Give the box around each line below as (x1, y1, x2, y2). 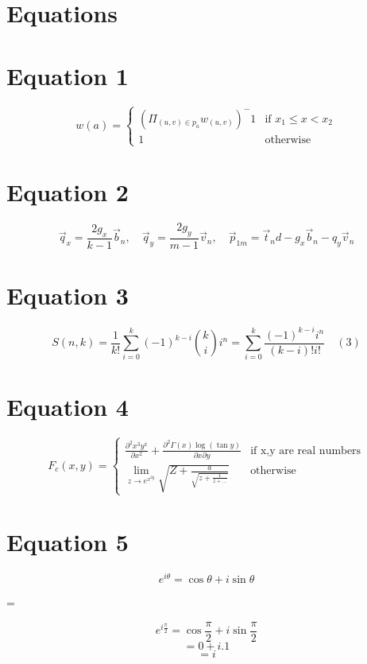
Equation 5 (6, 526, 129, 558)
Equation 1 (6, 59, 129, 91)
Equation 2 (6, 176, 129, 208)
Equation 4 (6, 390, 129, 422)
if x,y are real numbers (250, 445, 361, 456)
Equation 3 (6, 279, 129, 312)
